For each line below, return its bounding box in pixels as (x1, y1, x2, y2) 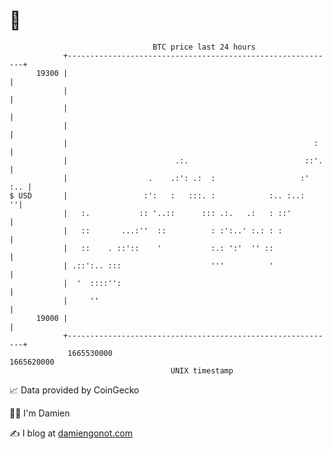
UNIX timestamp (170, 365, 234, 376)
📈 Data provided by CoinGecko (9, 384, 140, 396)
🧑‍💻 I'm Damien (9, 407, 71, 419)
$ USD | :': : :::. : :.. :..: (9, 190, 306, 201)
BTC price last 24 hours (152, 42, 256, 52)
